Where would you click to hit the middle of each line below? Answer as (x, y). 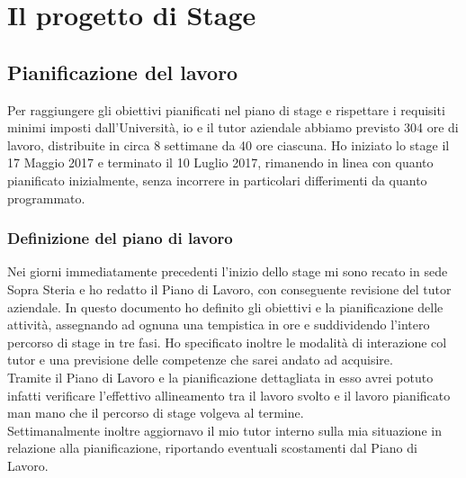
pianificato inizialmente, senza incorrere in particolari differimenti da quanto (217, 180)
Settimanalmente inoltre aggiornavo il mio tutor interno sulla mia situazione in (224, 430)
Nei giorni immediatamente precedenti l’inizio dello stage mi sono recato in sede (228, 271)
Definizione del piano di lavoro (120, 238)
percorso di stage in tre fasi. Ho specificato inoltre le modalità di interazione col (227, 342)
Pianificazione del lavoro (123, 72)
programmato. (46, 198)
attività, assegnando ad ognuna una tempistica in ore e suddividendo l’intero (219, 325)
